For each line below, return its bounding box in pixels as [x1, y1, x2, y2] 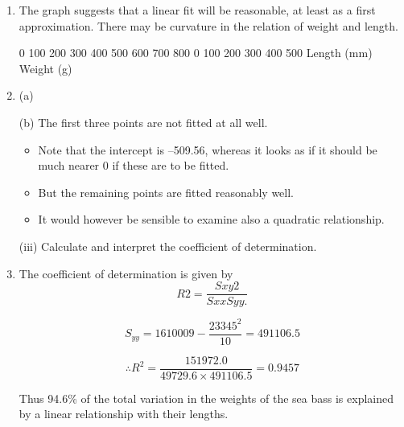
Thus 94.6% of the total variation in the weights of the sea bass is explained [19, 389, 394, 406]
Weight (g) [19, 60, 72, 76]
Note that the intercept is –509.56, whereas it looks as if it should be [38, 141, 377, 158]
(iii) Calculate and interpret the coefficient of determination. [19, 237, 317, 254]
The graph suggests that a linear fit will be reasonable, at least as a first [19, 2, 376, 18]
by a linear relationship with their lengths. [19, 405, 229, 422]
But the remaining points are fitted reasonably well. [38, 183, 295, 200]
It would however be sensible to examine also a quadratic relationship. [38, 211, 385, 228]
